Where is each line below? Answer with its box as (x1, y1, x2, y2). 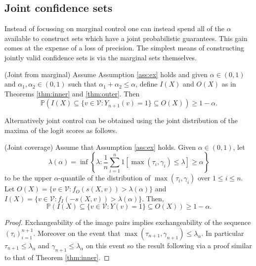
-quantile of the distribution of (58, 173, 151, 183)
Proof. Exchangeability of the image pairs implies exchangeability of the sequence (4, 217, 251, 227)
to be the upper (4, 173, 52, 183)
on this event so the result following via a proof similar (86, 240, 252, 250)
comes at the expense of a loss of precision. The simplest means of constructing (4, 43, 244, 53)
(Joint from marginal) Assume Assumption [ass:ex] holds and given (4, 69, 208, 79)
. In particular (201, 227, 244, 238)
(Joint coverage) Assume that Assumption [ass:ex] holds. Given (4, 141, 196, 152)
